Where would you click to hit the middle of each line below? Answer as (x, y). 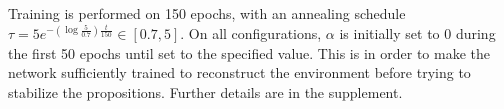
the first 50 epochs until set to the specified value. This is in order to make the (249, 52)
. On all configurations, (251, 33)
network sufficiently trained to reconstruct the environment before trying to (239, 72)
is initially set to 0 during (417, 33)
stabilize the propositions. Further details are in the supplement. (205, 91)
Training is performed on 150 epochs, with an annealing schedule (207, 13)
